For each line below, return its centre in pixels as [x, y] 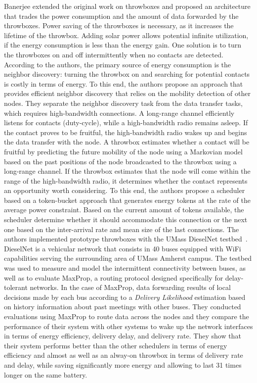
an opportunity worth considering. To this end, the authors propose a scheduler [125, 190]
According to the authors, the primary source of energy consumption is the [118, 64]
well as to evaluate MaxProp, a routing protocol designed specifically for [114, 277]
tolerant [16, 287]
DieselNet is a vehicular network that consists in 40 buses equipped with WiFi [123, 248]
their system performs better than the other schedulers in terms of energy [116, 345]
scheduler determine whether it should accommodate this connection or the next [126, 219]
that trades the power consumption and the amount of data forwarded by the [121, 16]
